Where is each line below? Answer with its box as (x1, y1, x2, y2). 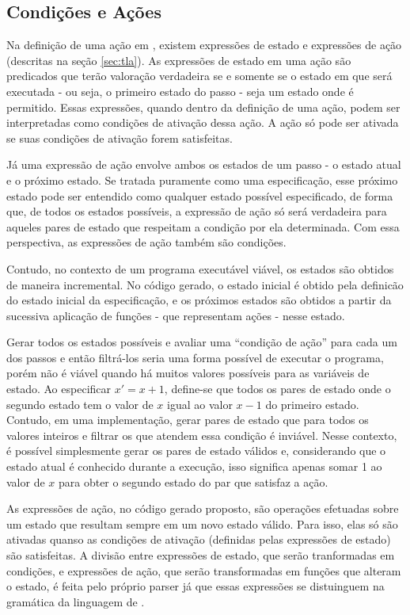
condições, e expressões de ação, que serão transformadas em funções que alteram (6, 562, 401, 579)
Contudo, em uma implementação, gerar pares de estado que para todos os (6, 411, 369, 428)
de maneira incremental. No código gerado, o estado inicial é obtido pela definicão (6, 276, 404, 292)
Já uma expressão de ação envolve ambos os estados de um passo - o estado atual (6, 156, 401, 173)
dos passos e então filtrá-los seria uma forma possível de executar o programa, (6, 349, 384, 365)
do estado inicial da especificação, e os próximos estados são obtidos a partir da (6, 292, 392, 308)
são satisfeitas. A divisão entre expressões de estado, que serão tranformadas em (6, 547, 395, 563)
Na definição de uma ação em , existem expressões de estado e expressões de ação (6, 36, 402, 53)
